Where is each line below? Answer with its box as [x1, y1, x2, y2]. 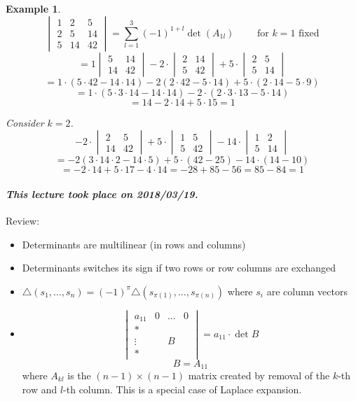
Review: [6, 213, 40, 227]
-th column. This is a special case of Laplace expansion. [63, 381, 302, 396]
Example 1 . [6, 1, 61, 15]
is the [67, 367, 91, 382]
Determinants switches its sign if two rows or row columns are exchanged [22, 260, 336, 275]
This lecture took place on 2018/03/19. [6, 186, 198, 201]
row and [22, 381, 57, 396]
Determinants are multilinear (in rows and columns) [22, 237, 246, 251]
